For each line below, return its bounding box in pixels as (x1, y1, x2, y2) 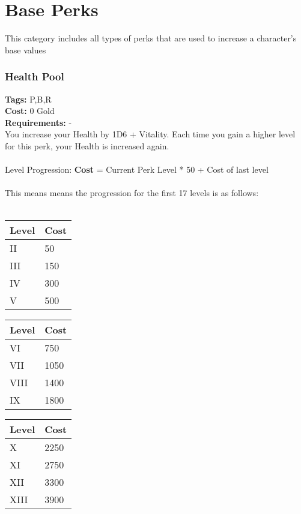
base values (5, 43, 46, 56)
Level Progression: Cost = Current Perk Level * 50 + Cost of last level (5, 163, 269, 176)
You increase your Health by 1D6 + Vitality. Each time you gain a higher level (5, 128, 296, 140)
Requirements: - (5, 116, 72, 128)
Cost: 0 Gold (5, 104, 55, 117)
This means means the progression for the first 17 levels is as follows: (5, 187, 259, 199)
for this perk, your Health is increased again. (5, 139, 169, 152)
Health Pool (5, 69, 64, 84)
